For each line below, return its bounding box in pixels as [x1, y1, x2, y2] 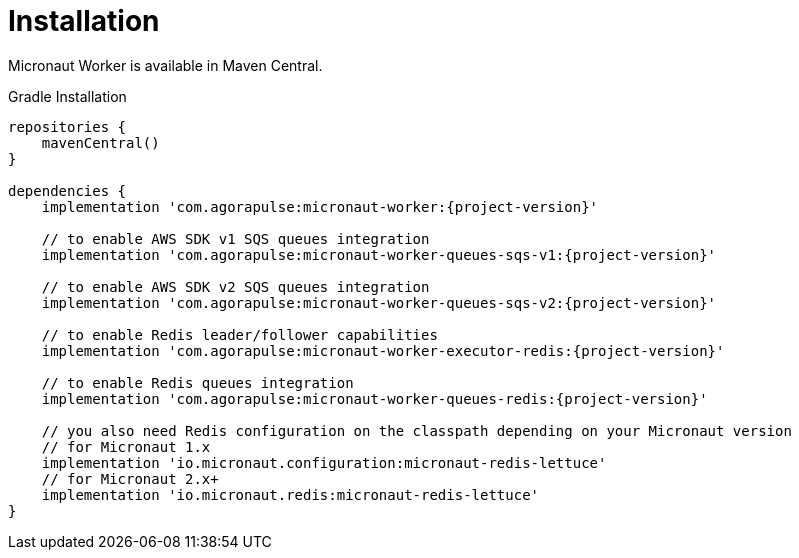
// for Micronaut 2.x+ [41, 470, 219, 487]
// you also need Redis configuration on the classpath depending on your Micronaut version [41, 422, 792, 439]
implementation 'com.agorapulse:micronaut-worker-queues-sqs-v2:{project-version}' [41, 294, 717, 311]
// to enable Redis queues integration [41, 374, 354, 391]
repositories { [8, 118, 127, 135]
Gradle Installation [8, 87, 127, 105]
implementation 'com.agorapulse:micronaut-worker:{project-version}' [41, 198, 599, 215]
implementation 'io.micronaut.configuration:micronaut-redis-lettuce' [41, 454, 607, 471]
